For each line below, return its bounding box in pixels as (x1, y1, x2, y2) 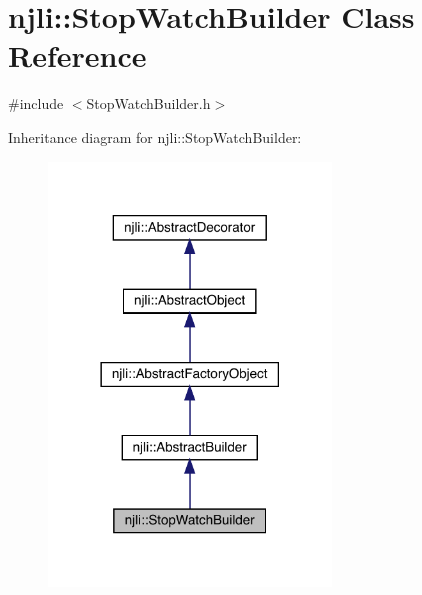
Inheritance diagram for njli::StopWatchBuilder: (8, 126, 302, 147)
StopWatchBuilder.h (86, 93, 211, 114)
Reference (8, 35, 147, 76)
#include (8, 93, 64, 114)
